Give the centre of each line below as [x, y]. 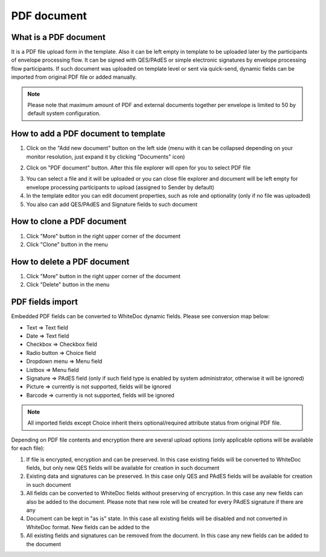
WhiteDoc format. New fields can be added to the [88, 527]
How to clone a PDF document [69, 222]
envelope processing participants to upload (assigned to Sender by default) [120, 187]
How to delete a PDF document [70, 262]
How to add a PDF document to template [88, 134]
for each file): [28, 448]
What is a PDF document [58, 37]
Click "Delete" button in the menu [68, 285]
